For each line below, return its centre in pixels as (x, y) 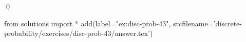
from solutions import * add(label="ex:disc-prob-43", (88, 23)
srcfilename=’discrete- (207, 23)
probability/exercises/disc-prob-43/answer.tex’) (79, 33)
